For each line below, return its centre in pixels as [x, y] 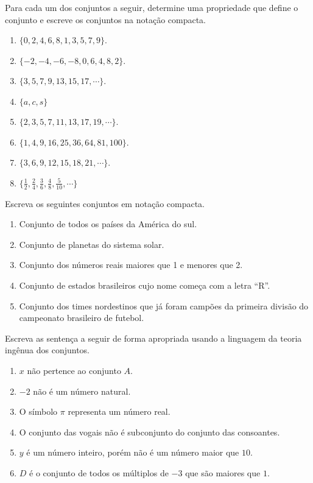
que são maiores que [223, 472]
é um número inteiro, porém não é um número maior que [133, 452]
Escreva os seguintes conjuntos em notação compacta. [105, 203]
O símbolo [38, 411]
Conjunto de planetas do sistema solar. [92, 244]
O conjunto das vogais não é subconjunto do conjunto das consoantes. [149, 432]
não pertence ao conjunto [74, 370]
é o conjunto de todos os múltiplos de [99, 472]
